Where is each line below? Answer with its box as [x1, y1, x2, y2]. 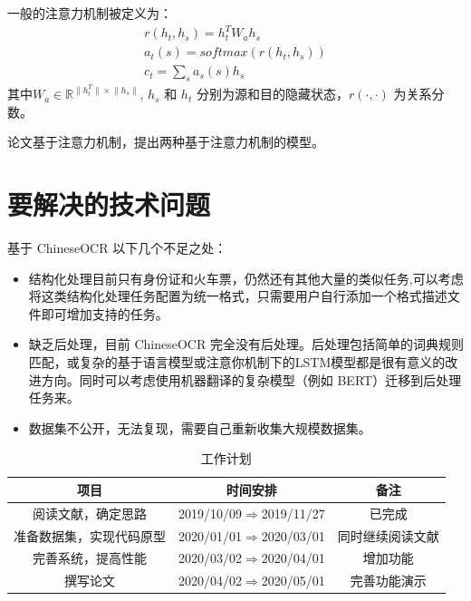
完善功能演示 [350, 571, 427, 590]
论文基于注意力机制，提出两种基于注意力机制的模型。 [7, 132, 324, 151]
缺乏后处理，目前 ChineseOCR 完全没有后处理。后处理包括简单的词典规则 [28, 334, 464, 354]
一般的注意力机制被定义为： [7, 4, 172, 22]
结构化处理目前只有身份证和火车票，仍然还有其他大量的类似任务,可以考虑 [28, 268, 464, 287]
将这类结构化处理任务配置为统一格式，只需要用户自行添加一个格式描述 [28, 286, 447, 305]
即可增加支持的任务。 [41, 304, 168, 323]
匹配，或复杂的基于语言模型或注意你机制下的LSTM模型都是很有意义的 [28, 352, 446, 371]
